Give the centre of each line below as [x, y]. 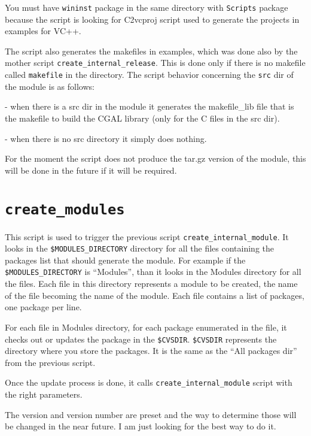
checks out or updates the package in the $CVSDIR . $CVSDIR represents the [141, 339]
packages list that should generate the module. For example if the [125, 260]
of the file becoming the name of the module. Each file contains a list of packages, [155, 295]
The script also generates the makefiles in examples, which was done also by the [151, 51]
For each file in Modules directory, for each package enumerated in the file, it [146, 327]
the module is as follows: [50, 86]
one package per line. [43, 307]
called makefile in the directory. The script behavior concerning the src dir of [149, 75]
